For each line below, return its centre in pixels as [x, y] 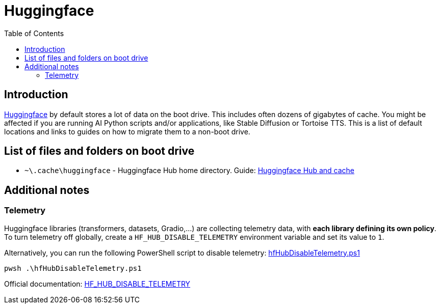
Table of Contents [34, 33]
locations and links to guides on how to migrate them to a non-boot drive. [127, 131]
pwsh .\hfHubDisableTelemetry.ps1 [73, 268]
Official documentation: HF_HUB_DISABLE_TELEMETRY [97, 284]
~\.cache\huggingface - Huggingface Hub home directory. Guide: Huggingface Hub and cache [189, 171]
